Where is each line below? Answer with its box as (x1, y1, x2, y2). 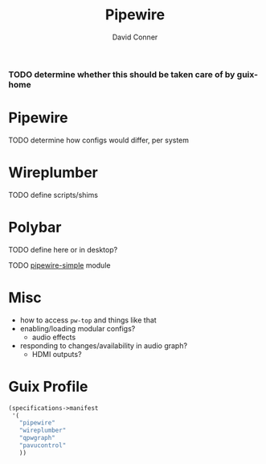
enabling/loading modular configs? (19, 323, 136, 333)
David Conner (112, 32, 158, 42)
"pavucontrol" (18, 441, 67, 450)
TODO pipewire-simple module (8, 260, 111, 270)
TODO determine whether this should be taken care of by (8, 68, 235, 80)
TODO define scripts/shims (8, 190, 99, 199)
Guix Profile (8, 377, 88, 396)
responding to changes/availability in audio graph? (19, 340, 187, 351)
